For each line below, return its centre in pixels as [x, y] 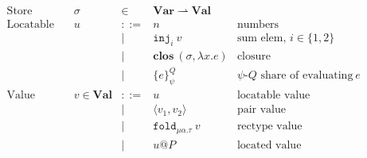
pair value [261, 110]
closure [254, 56]
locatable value [273, 96]
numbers [258, 25]
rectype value [269, 127]
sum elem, [262, 39]
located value [269, 145]
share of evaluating [307, 76]
